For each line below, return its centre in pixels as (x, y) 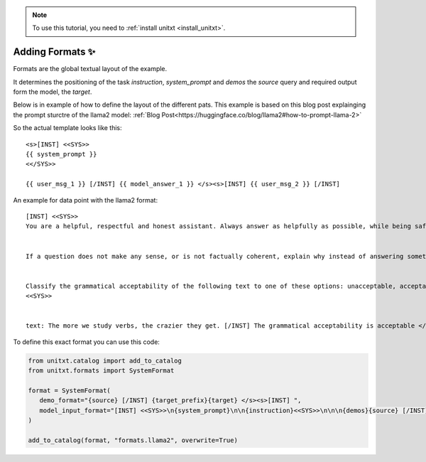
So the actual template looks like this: (67, 128)
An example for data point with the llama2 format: (86, 200)
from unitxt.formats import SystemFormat (101, 371)
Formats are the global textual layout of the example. (90, 69)
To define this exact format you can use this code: (86, 342)
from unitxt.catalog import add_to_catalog (105, 360)
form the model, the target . (53, 92)
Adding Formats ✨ (54, 52)
